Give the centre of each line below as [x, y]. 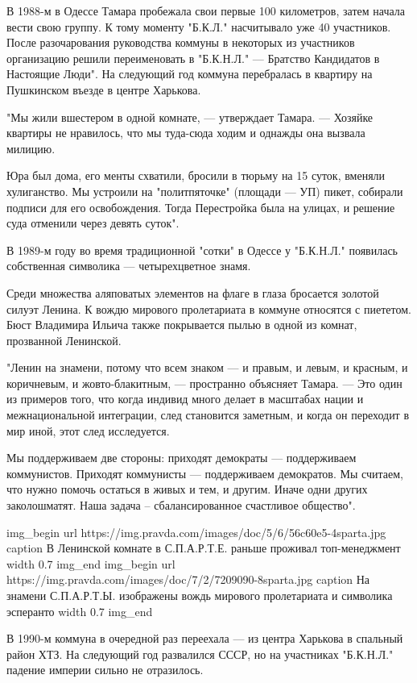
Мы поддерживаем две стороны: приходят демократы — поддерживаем [182, 458]
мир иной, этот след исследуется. [88, 430]
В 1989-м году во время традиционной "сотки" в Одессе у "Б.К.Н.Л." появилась [202, 250]
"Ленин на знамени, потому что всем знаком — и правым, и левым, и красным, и [207, 367]
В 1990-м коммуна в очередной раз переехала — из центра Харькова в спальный [205, 638]
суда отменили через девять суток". [93, 223]
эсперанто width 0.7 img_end [80, 611]
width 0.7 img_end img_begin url [91, 563]
